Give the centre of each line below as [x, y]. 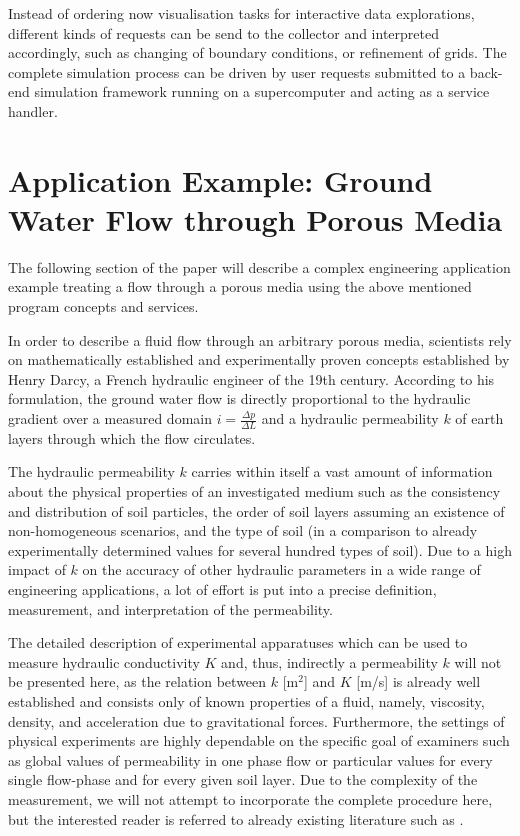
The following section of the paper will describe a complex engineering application [259, 266]
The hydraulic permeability [91, 471]
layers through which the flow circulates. [132, 437]
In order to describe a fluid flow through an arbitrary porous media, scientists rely [260, 339]
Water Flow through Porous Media [255, 218]
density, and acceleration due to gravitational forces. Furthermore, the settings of [256, 720]
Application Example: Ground [220, 179]
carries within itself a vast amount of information [342, 471]
